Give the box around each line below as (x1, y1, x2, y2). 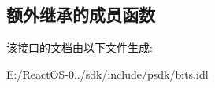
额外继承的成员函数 (6, 2, 155, 27)
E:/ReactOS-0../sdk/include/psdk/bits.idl (6, 65, 209, 82)
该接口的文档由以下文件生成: (6, 39, 153, 56)
